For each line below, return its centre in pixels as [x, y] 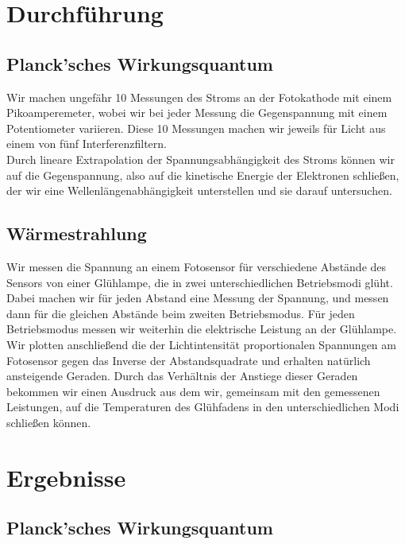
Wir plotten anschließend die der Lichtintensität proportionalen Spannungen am [201, 344]
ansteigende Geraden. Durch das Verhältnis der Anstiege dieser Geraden [182, 376]
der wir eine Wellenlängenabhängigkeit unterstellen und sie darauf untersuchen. [199, 190]
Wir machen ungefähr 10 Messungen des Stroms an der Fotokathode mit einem [199, 97]
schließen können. [49, 422]
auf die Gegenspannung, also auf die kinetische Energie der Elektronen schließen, [203, 175]
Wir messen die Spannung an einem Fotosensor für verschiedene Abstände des [197, 266]
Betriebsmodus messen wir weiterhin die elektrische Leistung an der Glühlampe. [202, 329]
